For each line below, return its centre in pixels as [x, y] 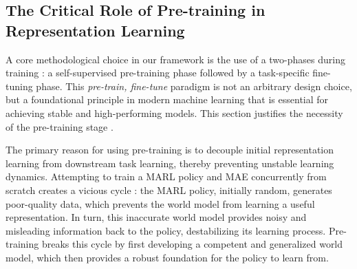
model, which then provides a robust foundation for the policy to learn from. [167, 257]
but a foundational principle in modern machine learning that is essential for [167, 99]
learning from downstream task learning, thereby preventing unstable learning [170, 163]
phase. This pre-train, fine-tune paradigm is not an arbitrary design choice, [194, 86]
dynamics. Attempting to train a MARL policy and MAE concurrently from [166, 176]
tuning [19, 86]
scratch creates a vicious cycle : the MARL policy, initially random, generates [169, 190]
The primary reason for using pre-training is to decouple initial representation [170, 150]
